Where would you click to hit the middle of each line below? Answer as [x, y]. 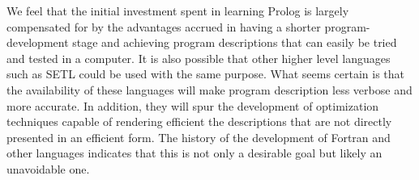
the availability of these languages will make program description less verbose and [209, 89]
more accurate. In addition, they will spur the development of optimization [193, 105]
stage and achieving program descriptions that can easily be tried [235, 42]
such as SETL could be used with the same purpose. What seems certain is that [206, 74]
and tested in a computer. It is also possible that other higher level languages [199, 58]
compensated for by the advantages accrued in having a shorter [164, 26]
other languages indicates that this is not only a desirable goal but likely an [195, 153]
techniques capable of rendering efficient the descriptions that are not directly [199, 121]
